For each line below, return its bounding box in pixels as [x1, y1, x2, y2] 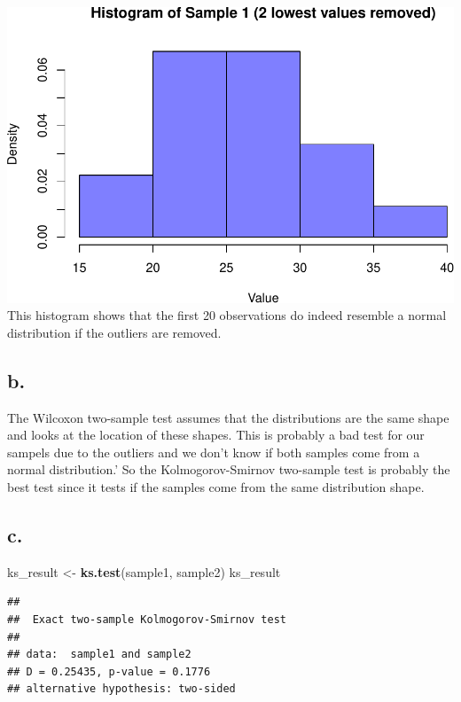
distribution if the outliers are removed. [7, 323, 222, 341]
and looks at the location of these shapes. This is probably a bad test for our [7, 425, 425, 444]
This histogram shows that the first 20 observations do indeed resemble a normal [7, 306, 447, 324]
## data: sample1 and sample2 [7, 648, 191, 661]
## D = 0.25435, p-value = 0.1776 [7, 665, 211, 678]
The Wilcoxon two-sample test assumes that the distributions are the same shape [7, 408, 449, 426]
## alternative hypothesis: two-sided [7, 682, 236, 696]
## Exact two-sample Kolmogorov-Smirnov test [7, 613, 286, 627]
